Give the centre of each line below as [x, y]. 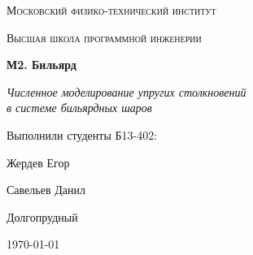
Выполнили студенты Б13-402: [82, 134]
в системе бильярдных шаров [79, 108]
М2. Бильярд [41, 65]
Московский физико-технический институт [111, 10]
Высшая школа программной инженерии [104, 37]
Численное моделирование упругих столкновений [126, 91]
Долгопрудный [42, 216]
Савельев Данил [46, 190]
